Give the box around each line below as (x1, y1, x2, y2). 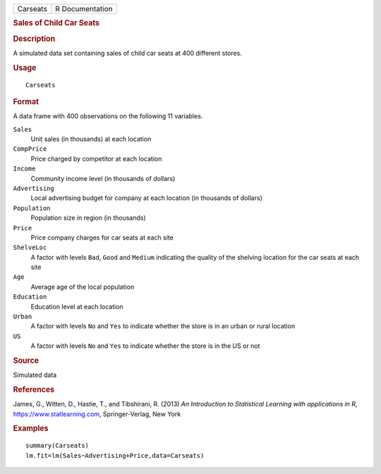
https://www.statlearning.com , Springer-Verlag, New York (13, 409, 181, 418)
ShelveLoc (13, 244, 47, 251)
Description (13, 34, 56, 44)
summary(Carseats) (25, 442, 90, 450)
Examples (13, 423, 49, 433)
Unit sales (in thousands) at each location (30, 135, 152, 144)
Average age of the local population (30, 282, 135, 291)
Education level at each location (30, 302, 123, 311)
